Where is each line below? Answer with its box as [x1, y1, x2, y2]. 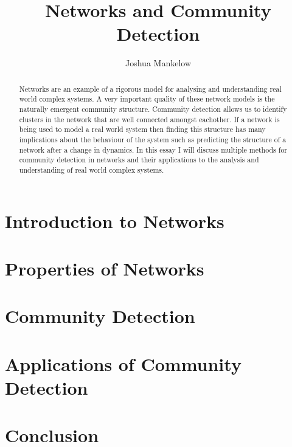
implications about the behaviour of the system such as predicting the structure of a [19, 134, 287, 144]
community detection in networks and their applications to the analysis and [19, 154, 259, 165]
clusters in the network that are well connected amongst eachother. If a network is [19, 114, 280, 124]
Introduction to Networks [5, 208, 224, 233]
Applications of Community [5, 351, 242, 376]
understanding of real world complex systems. [19, 164, 164, 175]
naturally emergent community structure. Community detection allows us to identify [19, 104, 287, 114]
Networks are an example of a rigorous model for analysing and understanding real [19, 83, 282, 94]
